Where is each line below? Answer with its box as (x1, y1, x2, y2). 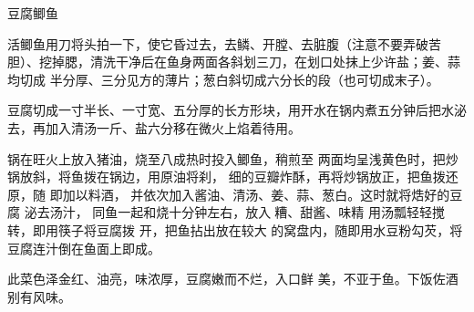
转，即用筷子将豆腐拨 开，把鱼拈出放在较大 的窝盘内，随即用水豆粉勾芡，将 (7, 220, 463, 239)
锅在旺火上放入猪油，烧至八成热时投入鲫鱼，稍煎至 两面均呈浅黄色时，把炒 (7, 149, 459, 168)
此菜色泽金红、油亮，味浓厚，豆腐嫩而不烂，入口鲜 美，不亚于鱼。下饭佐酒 (7, 269, 459, 288)
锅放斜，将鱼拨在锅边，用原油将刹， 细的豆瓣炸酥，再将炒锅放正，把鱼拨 (7, 167, 446, 186)
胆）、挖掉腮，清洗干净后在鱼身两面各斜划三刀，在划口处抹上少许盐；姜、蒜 (7, 52, 460, 71)
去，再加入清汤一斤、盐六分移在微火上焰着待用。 (7, 118, 301, 137)
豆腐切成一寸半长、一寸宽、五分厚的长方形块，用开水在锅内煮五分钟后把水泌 (7, 100, 467, 120)
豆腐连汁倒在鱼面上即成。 (7, 238, 160, 257)
